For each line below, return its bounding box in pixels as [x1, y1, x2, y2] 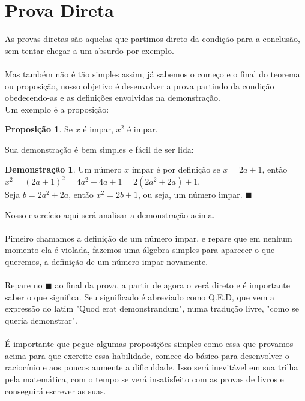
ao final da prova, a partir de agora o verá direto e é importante [55, 279, 290, 291]
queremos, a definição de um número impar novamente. [5, 255, 208, 268]
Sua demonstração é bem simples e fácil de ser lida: [5, 143, 194, 155]
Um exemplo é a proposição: [5, 102, 109, 115]
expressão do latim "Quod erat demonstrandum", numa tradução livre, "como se [5, 302, 299, 315]
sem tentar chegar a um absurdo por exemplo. [5, 44, 174, 56]
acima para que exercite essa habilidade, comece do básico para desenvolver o [5, 349, 289, 361]
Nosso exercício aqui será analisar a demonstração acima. [5, 208, 215, 221]
